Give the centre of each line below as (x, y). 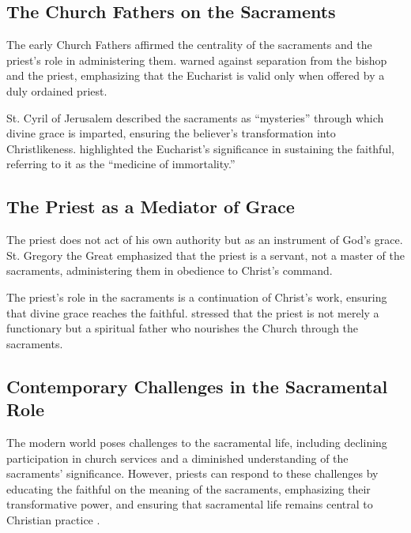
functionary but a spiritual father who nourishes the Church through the (183, 328)
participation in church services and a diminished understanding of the (177, 458)
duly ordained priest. (57, 90)
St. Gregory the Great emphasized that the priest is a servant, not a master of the (206, 255)
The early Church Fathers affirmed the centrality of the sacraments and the (189, 45)
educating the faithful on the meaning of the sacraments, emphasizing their (189, 488)
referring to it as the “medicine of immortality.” (121, 164)
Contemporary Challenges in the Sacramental (197, 386)
